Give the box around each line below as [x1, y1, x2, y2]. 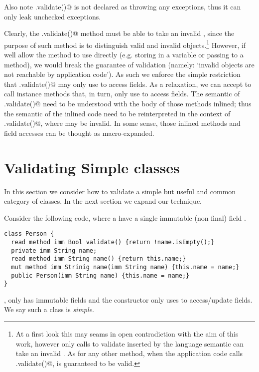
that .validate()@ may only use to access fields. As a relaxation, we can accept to [4, 78, 252, 89]
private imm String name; [11, 247, 97, 254]
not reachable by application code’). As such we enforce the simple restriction [4, 69, 241, 79]
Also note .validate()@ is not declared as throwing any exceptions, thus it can [4, 1, 241, 11]
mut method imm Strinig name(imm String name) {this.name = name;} [11, 263, 240, 271]
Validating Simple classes [4, 157, 180, 177]
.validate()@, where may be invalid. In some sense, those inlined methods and [4, 118, 241, 128]
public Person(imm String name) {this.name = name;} [11, 272, 190, 279]
